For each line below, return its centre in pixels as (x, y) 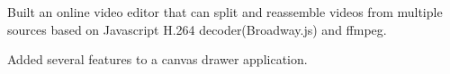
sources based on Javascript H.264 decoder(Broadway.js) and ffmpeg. (197, 29)
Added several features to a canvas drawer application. (157, 59)
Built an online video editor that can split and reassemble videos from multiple (225, 12)
